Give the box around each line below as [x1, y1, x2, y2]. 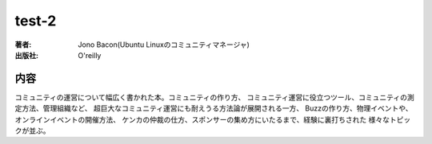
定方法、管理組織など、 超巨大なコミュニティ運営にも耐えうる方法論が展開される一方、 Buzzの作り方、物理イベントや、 [14, 103, 413, 113]
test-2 [14, 12, 57, 29]
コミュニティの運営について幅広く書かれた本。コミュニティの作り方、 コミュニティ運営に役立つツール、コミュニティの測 [14, 92, 415, 102]
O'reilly [78, 50, 102, 60]
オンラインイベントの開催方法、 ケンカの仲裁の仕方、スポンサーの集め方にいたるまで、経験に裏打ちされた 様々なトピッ [14, 115, 411, 124]
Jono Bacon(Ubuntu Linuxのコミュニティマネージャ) [78, 40, 250, 49]
